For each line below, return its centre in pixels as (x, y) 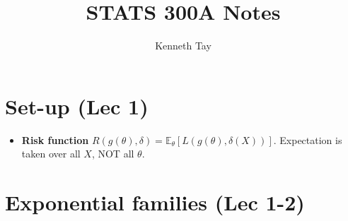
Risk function (55, 139)
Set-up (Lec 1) (77, 106)
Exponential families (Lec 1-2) (155, 202)
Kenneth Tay (183, 46)
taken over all (51, 154)
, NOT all (113, 154)
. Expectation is (308, 139)
